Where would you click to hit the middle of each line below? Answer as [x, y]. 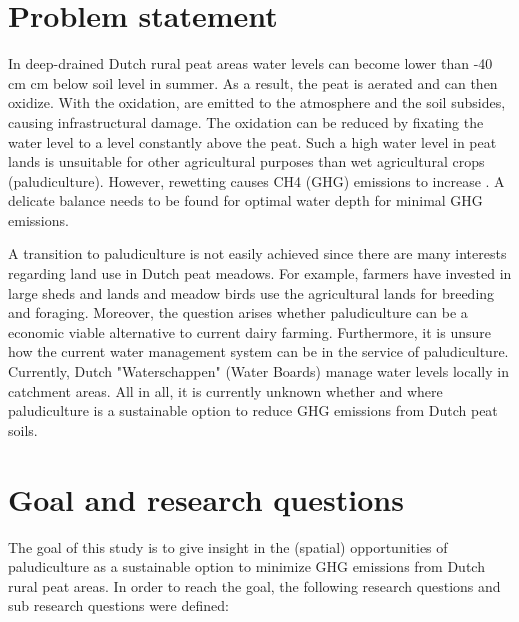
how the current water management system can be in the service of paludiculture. [258, 351]
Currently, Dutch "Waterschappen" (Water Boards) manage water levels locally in [258, 371]
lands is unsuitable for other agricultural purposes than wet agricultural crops [246, 161]
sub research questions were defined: [118, 605]
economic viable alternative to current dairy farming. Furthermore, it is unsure [249, 331]
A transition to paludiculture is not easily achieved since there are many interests [257, 253]
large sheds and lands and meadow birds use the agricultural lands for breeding [251, 292]
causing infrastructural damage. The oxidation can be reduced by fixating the [246, 121]
